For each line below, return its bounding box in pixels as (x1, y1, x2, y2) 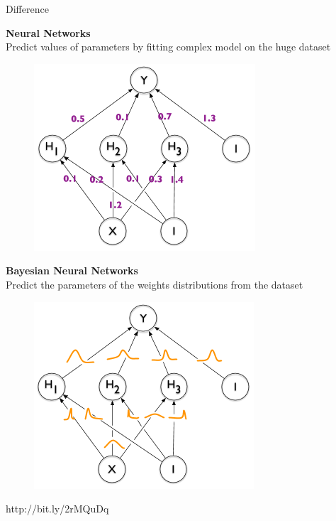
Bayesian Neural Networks (6, 263, 138, 278)
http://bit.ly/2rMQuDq (6, 501, 109, 516)
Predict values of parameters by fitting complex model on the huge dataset (6, 39, 331, 54)
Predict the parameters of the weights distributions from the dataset (6, 276, 303, 291)
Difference (6, 1, 49, 16)
